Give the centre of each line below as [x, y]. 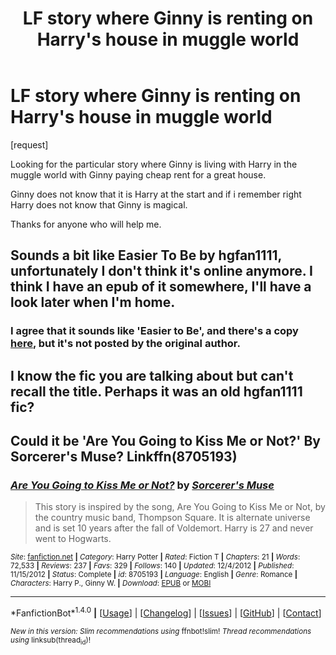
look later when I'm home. [93, 302]
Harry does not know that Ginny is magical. [99, 204]
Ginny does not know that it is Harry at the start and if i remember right [156, 194]
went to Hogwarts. [73, 539]
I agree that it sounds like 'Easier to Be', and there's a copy [154, 331]
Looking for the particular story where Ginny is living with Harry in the [154, 164]
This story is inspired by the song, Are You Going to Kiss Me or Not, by [180, 507]
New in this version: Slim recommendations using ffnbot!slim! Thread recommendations [161, 631]
